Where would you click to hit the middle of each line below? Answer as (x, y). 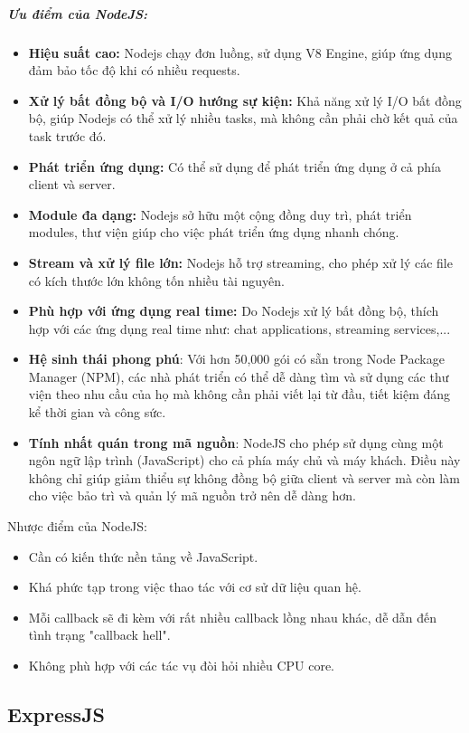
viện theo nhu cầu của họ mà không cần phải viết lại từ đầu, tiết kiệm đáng (239, 394)
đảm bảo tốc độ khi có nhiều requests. (134, 70)
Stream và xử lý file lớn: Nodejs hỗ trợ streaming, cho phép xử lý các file (240, 262)
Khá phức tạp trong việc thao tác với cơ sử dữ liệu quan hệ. (195, 587)
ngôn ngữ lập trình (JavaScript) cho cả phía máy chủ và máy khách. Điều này (244, 460)
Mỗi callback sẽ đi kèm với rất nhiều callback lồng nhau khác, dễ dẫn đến (233, 617)
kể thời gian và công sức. (97, 412)
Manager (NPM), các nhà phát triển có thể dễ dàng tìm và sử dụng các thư (239, 376)
